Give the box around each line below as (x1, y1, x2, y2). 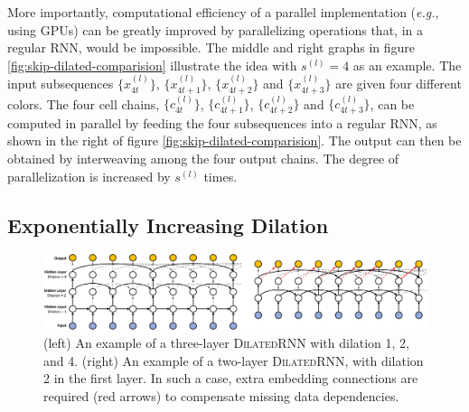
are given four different (335, 74, 462, 93)
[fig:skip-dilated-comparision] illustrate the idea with (7, 55, 297, 74)
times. (203, 166, 238, 185)
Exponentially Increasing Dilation (7, 211, 329, 239)
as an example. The (352, 55, 462, 74)
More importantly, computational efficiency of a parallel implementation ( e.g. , (7, 3, 439, 21)
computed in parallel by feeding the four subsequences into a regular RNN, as (7, 113, 437, 132)
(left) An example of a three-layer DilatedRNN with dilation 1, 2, (43, 333, 410, 352)
